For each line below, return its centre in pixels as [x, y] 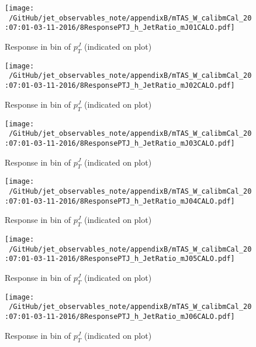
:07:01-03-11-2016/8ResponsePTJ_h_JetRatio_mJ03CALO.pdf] [120, 143]
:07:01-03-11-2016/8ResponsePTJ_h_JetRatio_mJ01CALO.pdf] [120, 28]
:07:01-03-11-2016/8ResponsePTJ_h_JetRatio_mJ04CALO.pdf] [120, 201]
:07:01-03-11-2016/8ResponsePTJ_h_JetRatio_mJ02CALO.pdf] [120, 86]
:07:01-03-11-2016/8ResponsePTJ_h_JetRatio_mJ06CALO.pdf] [120, 317]
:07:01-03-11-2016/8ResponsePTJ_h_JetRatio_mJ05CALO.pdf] [120, 259]
